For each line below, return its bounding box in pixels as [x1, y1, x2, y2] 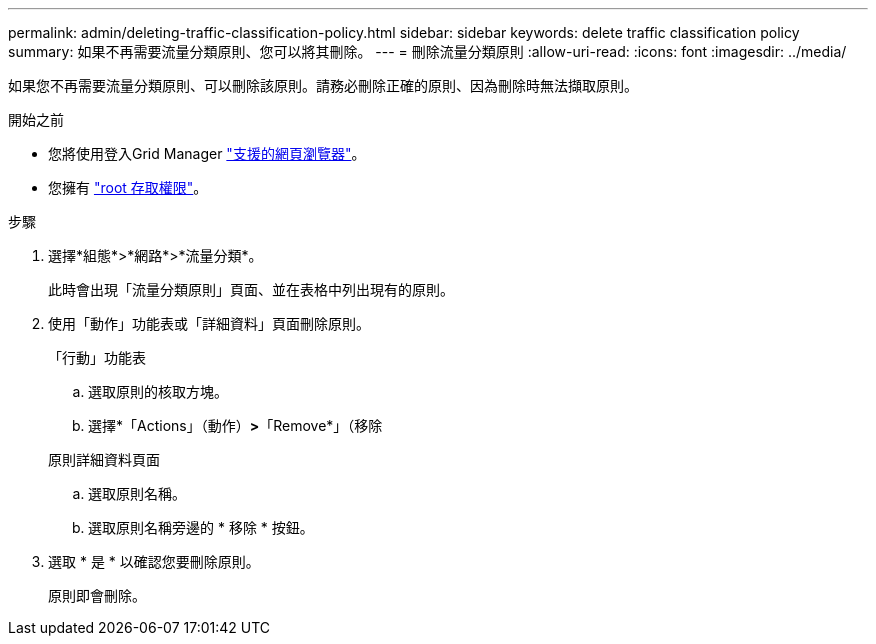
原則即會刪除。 [48, 587, 146, 604]
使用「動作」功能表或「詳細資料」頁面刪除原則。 [48, 315, 370, 332]
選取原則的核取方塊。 [88, 383, 228, 400]
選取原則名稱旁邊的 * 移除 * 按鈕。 [88, 519, 314, 536]
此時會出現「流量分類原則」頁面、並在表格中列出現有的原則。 [48, 281, 454, 298]
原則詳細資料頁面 [48, 451, 160, 468]
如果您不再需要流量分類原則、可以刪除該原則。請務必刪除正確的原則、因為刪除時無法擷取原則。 [8, 77, 638, 94]
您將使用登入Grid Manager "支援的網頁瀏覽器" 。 [48, 145, 366, 162]
